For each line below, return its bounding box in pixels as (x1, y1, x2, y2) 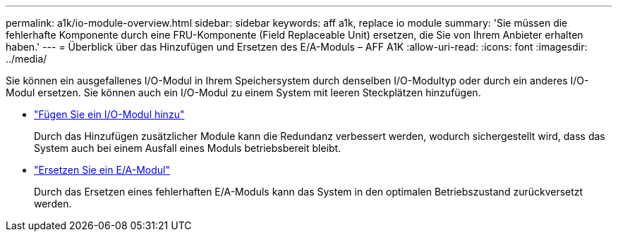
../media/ (6, 53, 47, 65)
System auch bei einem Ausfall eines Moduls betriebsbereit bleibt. (34, 142, 341, 154)
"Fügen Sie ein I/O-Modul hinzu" (34, 108, 185, 120)
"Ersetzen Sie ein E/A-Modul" (34, 164, 171, 176)
